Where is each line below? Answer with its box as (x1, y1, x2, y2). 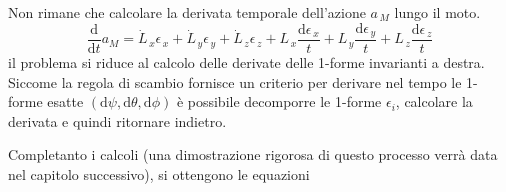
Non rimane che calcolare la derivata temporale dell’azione (8, 2, 366, 22)
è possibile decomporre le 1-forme (176, 91, 382, 112)
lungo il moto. (394, 2, 481, 22)
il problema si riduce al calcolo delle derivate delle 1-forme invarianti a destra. (8, 52, 485, 73)
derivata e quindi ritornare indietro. (8, 110, 227, 131)
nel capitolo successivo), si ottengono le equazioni (8, 164, 310, 185)
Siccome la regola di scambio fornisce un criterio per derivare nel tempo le (8, 71, 462, 92)
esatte (47, 91, 84, 112)
